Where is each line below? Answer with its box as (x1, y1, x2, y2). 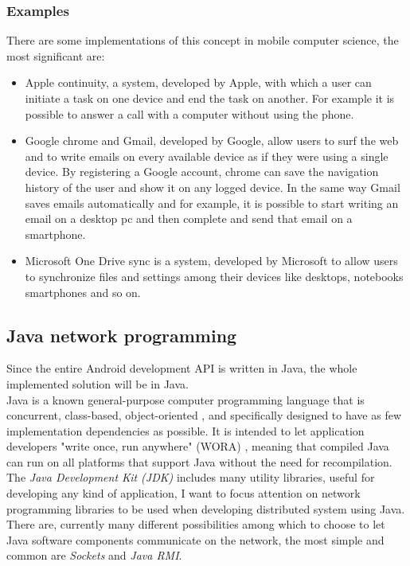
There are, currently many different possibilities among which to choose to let (6, 516, 385, 533)
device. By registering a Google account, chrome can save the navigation (25, 163, 379, 180)
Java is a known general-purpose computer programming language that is (6, 391, 365, 408)
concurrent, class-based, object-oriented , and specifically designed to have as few (6, 407, 401, 424)
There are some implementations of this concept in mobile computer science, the (6, 32, 399, 49)
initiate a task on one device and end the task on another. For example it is (25, 90, 395, 106)
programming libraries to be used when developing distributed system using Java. (6, 500, 405, 517)
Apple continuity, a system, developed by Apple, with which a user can (25, 74, 372, 91)
